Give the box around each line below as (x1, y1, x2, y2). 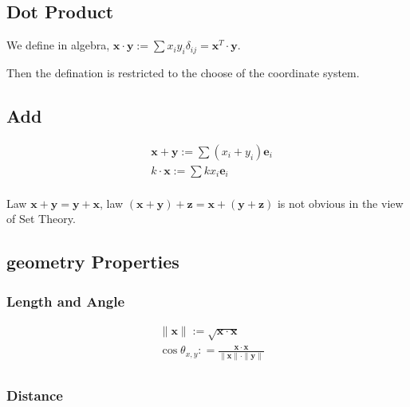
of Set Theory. (6, 210, 76, 227)
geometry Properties (6, 249, 179, 274)
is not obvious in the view (277, 194, 404, 211)
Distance (6, 385, 63, 405)
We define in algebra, (6, 37, 110, 53)
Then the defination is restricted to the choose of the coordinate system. (6, 65, 360, 80)
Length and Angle (6, 291, 125, 311)
